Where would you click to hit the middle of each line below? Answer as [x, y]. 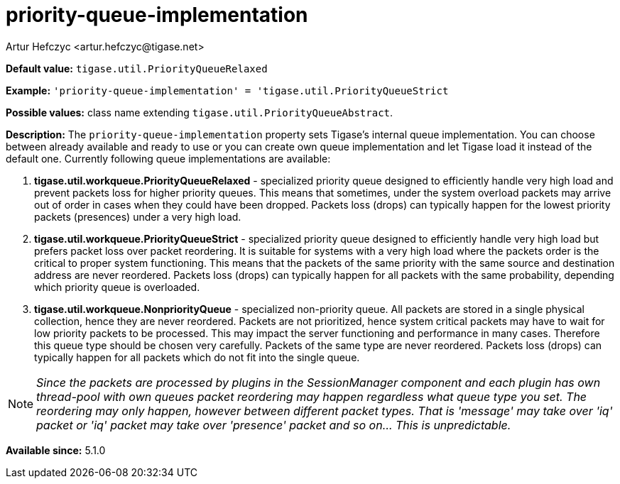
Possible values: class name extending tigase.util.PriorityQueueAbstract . [200, 112]
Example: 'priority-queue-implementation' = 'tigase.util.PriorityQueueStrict [227, 90]
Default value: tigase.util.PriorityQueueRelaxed [137, 68]
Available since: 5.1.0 [56, 450]
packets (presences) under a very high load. [138, 216]
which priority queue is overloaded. [117, 287]
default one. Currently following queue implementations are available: [168, 158]
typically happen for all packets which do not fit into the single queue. [197, 357]
